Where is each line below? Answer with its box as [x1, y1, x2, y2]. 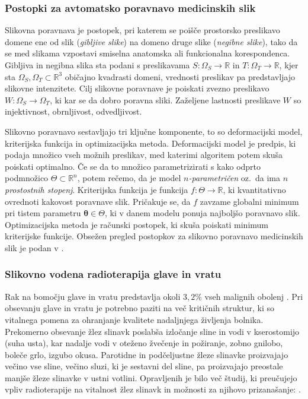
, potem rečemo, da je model [77, 172, 181, 184]
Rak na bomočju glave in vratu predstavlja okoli [5, 290, 181, 302]
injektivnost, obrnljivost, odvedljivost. [5, 105, 142, 118]
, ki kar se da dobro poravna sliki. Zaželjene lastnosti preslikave [50, 93, 281, 106]
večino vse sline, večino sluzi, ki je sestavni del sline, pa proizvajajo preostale [5, 360, 283, 372]
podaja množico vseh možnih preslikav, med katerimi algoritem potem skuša [5, 148, 283, 161]
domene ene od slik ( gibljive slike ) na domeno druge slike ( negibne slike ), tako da [5, 35, 298, 47]
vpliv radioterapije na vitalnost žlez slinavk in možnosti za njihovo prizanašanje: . [5, 383, 301, 395]
